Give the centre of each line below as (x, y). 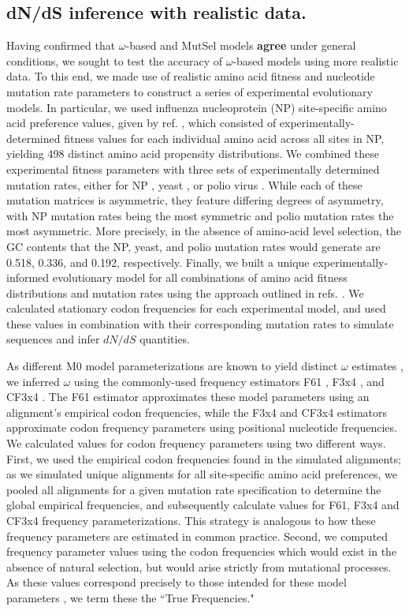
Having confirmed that (61, 45)
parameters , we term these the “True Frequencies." (130, 597)
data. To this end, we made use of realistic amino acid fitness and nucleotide (191, 76)
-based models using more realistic (316, 60)
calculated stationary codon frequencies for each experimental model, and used (196, 308)
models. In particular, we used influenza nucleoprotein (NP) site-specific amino (197, 107)
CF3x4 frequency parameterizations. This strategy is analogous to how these (191, 521)
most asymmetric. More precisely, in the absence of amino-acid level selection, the (204, 231)
